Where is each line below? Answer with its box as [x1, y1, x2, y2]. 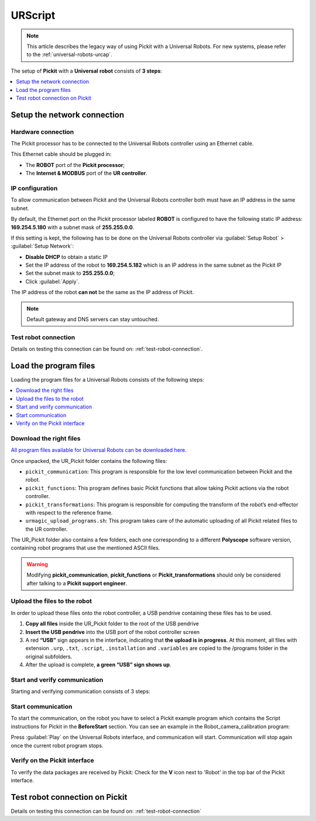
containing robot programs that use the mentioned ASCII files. [11, 544, 160, 551]
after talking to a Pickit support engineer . [26, 580, 128, 587]
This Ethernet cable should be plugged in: [11, 151, 112, 158]
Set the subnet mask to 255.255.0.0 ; [25, 270, 115, 277]
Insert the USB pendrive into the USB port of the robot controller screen [25, 628, 200, 635]
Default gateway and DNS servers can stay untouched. [26, 316, 159, 323]
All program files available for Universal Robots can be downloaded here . [11, 447, 187, 454]
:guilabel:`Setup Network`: [11, 243, 74, 250]
